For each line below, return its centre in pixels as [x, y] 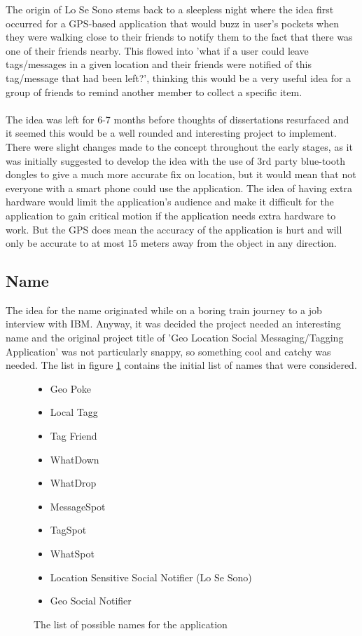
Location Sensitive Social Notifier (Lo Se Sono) [151, 577]
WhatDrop [73, 483]
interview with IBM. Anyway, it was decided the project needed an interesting [173, 324]
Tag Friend [74, 436]
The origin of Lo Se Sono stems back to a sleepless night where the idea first [170, 9]
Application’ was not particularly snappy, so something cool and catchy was [168, 351]
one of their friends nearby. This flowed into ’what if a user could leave [157, 50]
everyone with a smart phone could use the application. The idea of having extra [179, 188]
